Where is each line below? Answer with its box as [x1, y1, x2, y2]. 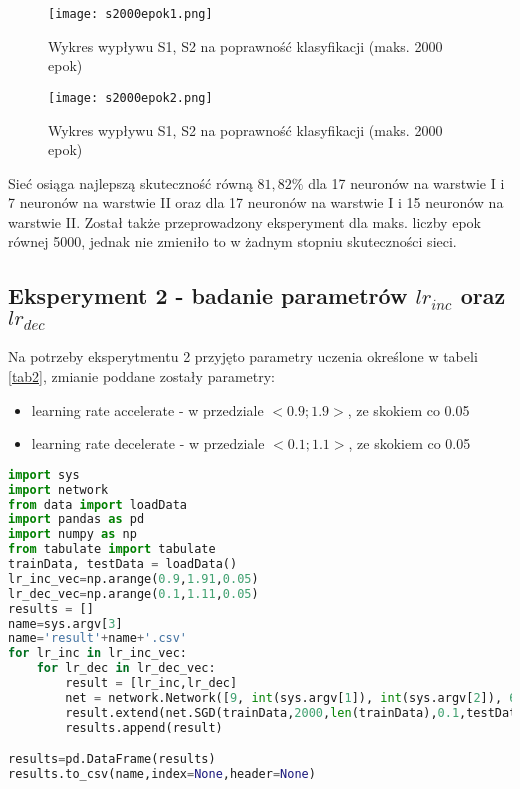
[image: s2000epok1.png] [48, 7, 213, 21]
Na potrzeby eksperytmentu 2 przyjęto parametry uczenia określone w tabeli [8, 346, 478, 367]
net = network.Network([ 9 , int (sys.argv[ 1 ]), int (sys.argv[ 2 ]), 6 [65, 690, 517, 705]
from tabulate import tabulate [8, 542, 216, 557]
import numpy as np [8, 527, 137, 542]
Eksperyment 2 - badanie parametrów [8, 280, 408, 311]
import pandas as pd [8, 512, 145, 527]
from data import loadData [8, 497, 187, 512]
